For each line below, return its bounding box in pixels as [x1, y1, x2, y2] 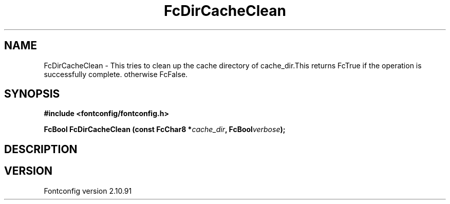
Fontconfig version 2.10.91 [44, 186, 132, 195]
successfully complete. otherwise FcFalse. [44, 69, 188, 79]
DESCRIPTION [4, 142, 78, 156]
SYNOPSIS [4, 87, 60, 101]
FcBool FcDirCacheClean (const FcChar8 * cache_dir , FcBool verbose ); [44, 125, 286, 134]
